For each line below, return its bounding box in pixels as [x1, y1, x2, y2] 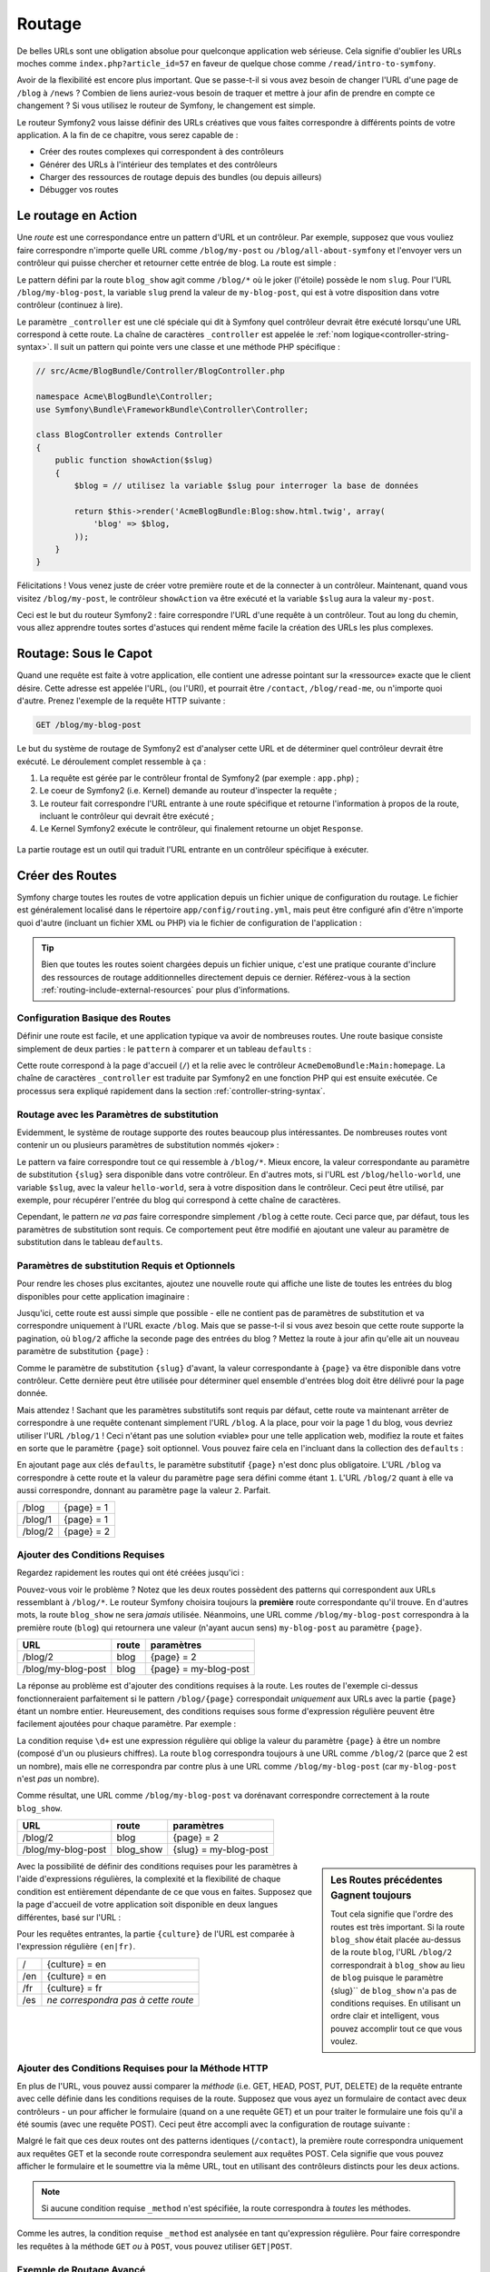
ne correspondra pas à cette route [46, 1993, 194, 2006]
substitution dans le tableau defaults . [16, 1237, 163, 1248]
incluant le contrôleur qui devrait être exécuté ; [39, 811, 214, 822]
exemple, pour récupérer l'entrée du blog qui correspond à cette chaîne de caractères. [16, 1194, 341, 1205]
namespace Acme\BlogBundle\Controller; [35, 392, 213, 402]
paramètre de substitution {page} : [16, 1346, 150, 1357]
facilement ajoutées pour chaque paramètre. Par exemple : [16, 1719, 237, 1729]
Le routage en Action [16, 208, 138, 224]
